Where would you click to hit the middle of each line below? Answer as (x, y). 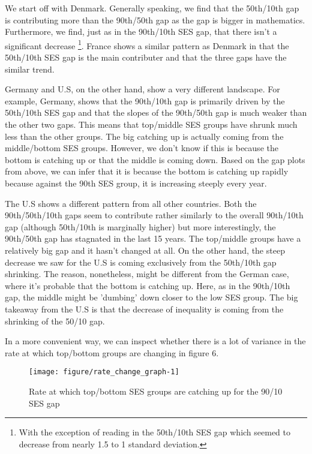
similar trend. (30, 69)
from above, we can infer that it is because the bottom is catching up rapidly (147, 171)
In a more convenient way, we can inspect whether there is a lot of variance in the (155, 341)
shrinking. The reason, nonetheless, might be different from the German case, (147, 274)
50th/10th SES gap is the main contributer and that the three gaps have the (146, 57)
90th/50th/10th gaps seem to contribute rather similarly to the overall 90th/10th (154, 215)
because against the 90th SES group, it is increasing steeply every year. (136, 183)
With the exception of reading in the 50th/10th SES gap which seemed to (155, 432)
